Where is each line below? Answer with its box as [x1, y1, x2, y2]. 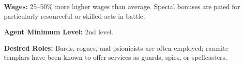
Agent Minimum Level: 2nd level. [4, 27, 113, 37]
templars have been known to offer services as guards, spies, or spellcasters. [4, 52, 227, 62]
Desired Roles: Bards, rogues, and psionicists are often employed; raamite [4, 43, 229, 53]
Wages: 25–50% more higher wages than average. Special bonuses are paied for [4, 1, 240, 11]
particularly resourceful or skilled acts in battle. [4, 11, 145, 21]
